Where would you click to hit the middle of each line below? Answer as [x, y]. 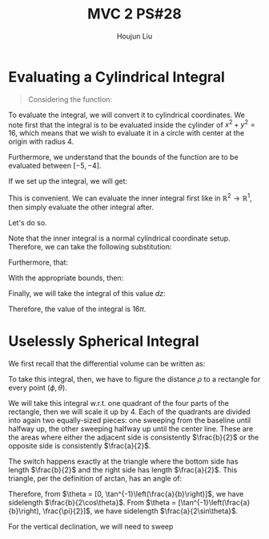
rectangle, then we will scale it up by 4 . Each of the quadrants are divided [129, 411]
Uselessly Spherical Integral [104, 341]
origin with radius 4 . [41, 142]
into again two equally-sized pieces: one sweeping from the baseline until [130, 420]
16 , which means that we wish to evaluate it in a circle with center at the [126, 133]
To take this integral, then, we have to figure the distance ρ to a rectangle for [134, 379]
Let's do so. [28, 223]
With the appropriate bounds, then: [66, 278]
